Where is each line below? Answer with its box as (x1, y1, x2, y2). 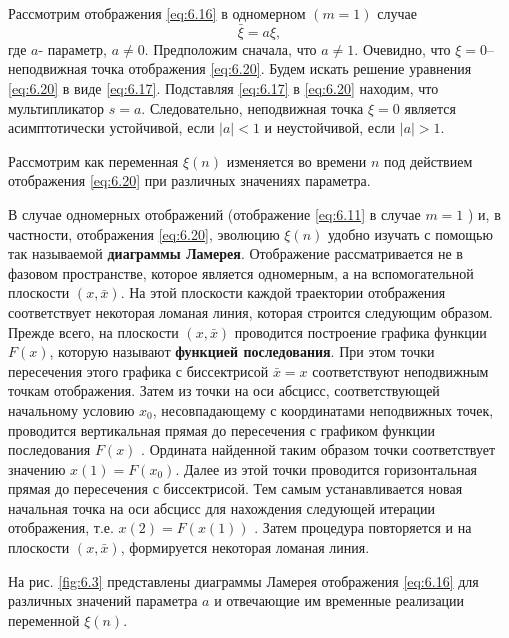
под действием (384, 150, 473, 171)
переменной (8, 609, 80, 630)
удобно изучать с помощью (328, 223, 493, 244)
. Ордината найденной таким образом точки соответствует (141, 439, 496, 460)
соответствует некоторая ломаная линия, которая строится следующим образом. (8, 301, 493, 322)
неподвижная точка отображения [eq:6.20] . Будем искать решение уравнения (8, 58, 472, 79)
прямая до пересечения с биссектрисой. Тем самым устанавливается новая (8, 478, 463, 499)
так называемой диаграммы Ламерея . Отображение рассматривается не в (8, 243, 463, 264)
